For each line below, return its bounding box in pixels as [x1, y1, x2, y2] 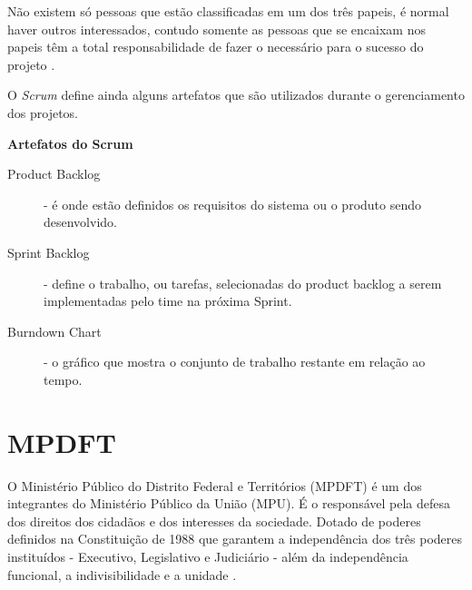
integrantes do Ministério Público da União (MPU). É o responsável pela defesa [7, 494, 450, 513]
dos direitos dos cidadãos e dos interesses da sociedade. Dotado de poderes [7, 511, 421, 530]
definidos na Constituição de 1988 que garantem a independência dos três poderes [7, 529, 463, 548]
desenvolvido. [44, 212, 117, 231]
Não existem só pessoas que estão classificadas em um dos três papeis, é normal [7, 2, 449, 20]
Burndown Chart [7, 321, 102, 340]
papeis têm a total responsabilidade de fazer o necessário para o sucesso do [7, 37, 424, 56]
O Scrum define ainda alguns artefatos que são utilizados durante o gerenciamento [7, 85, 465, 104]
